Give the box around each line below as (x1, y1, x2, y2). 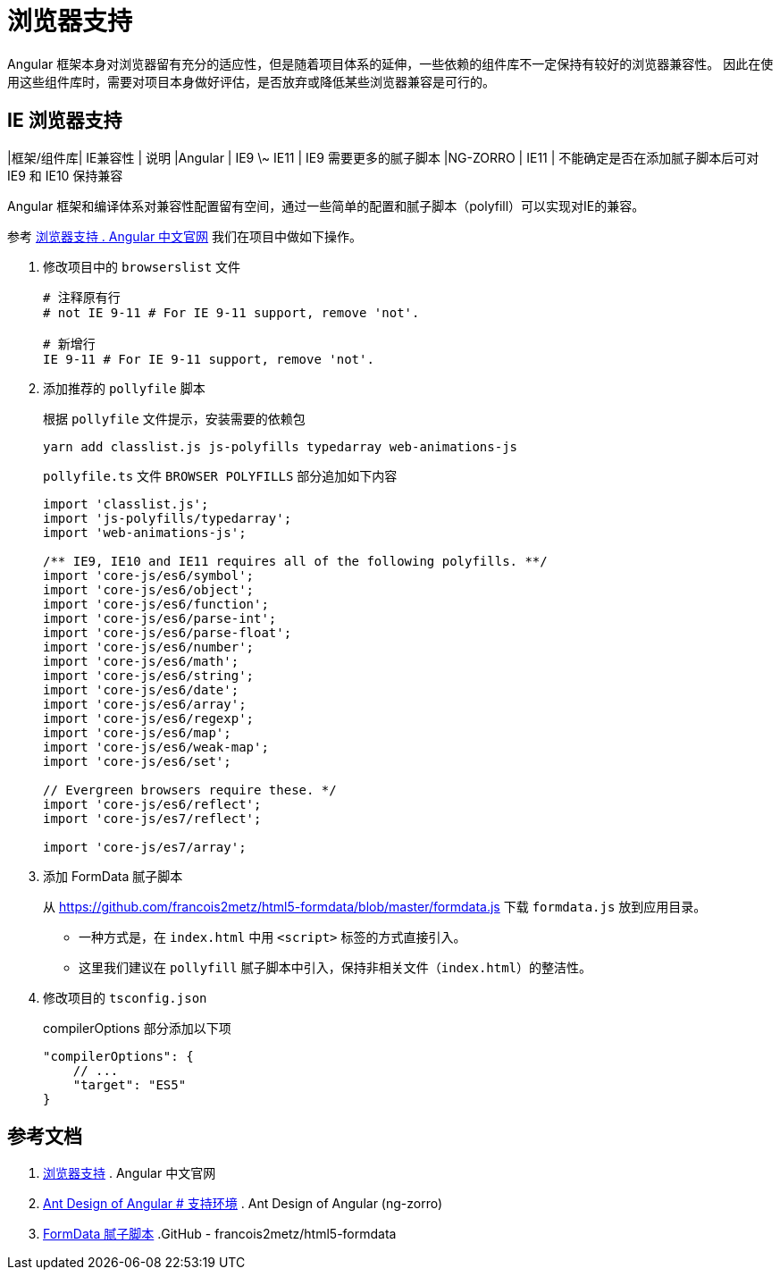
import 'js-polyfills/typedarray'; (43, 510, 292, 525)
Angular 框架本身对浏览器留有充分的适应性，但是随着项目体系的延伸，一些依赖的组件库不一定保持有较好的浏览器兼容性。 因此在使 (7, 55, 774, 71)
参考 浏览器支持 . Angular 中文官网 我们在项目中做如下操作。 (7, 228, 363, 244)
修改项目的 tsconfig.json (43, 989, 207, 1005)
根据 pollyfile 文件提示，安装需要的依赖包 (43, 410, 306, 426)
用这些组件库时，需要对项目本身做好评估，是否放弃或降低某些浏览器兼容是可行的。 (7, 73, 495, 89)
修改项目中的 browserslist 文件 (43, 258, 241, 274)
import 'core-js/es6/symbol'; (43, 567, 255, 583)
